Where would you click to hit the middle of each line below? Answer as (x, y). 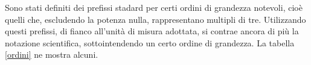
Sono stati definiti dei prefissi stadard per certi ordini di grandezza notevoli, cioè (154, 7)
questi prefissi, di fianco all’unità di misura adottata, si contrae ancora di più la (152, 31)
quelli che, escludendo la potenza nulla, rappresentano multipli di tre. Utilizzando (155, 19)
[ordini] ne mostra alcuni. (52, 54)
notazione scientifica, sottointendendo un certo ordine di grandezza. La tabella (150, 42)
